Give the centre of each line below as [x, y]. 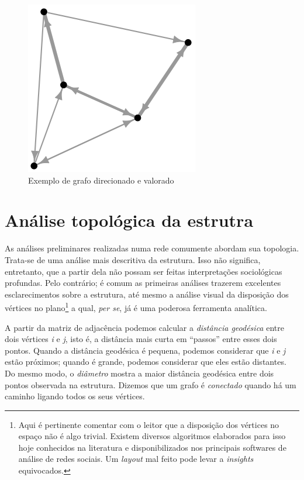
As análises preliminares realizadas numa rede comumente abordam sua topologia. [152, 248]
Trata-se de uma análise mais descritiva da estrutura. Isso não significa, [133, 259]
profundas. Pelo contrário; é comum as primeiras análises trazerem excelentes [143, 283]
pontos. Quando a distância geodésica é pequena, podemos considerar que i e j [145, 350]
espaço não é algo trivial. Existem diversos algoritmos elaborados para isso [152, 436]
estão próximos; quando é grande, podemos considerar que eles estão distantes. [146, 362]
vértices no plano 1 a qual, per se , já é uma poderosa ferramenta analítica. [136, 307]
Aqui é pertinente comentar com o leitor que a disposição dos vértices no [149, 424]
